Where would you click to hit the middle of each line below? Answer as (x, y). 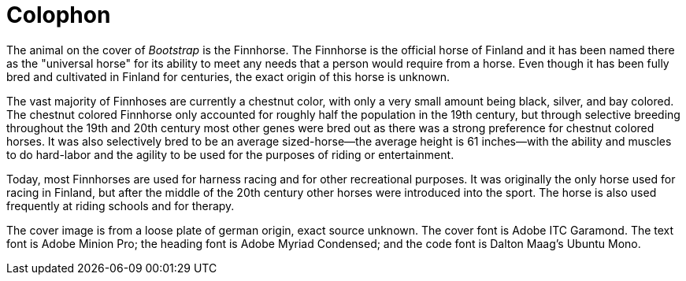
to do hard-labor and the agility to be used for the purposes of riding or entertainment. (230, 154)
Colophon (59, 15)
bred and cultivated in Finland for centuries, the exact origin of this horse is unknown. (228, 76)
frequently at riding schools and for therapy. (121, 205)
